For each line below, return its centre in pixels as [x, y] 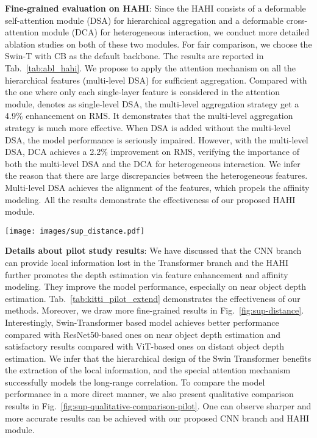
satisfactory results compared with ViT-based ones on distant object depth [144, 346]
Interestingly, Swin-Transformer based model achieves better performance [142, 322]
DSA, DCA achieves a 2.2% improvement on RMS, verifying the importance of [152, 152]
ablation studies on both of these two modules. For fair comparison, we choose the [158, 44]
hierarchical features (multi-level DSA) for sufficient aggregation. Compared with [156, 80]
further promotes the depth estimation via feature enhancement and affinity [147, 274]
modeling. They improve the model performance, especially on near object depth [156, 286]
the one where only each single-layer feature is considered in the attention [143, 92]
